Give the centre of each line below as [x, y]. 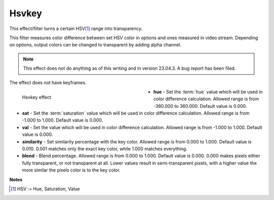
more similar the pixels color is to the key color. [71, 170]
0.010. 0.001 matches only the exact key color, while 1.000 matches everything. [105, 149]
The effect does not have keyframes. [48, 82]
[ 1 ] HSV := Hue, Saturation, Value [45, 189]
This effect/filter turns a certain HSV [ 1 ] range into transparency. [76, 28]
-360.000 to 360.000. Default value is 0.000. [200, 106]
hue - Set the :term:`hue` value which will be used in [208, 92]
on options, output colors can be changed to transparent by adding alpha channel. [95, 45]
